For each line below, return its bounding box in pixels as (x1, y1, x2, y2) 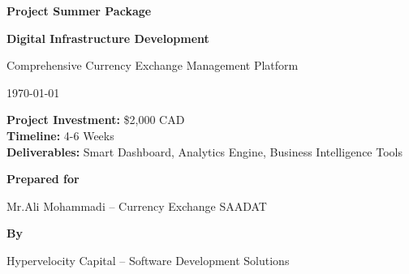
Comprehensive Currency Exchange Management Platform (6, 57, 299, 74)
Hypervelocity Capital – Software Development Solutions (6, 251, 290, 268)
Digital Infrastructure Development (6, 29, 209, 46)
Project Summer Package (6, 2, 152, 19)
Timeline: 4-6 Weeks (6, 126, 114, 143)
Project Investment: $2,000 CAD (6, 111, 185, 128)
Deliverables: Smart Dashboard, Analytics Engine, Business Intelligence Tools (6, 143, 403, 160)
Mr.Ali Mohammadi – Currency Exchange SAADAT (6, 197, 267, 214)
